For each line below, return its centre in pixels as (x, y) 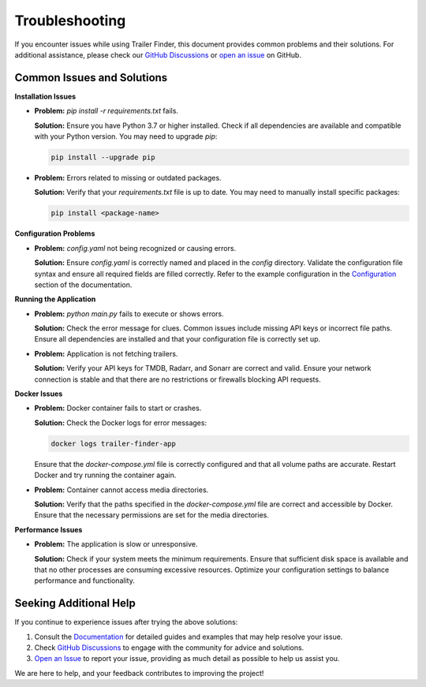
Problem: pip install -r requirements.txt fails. (106, 111)
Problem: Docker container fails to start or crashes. (118, 408)
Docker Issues (39, 394)
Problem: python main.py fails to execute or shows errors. (129, 314)
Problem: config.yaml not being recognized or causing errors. (135, 248)
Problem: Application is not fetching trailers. (106, 353)
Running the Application (55, 299)
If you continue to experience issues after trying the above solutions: (126, 622)
